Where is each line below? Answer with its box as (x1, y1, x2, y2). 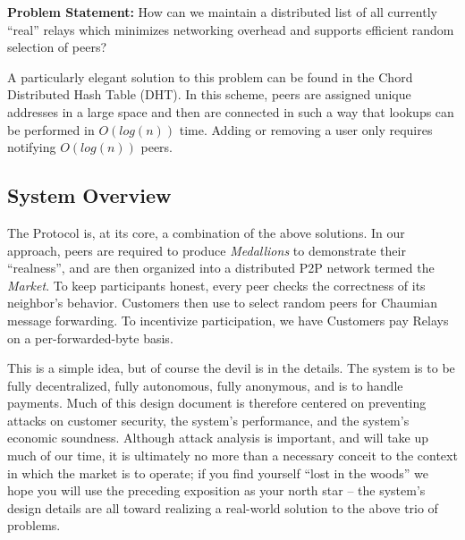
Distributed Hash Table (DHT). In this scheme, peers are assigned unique (7, 85, 411, 104)
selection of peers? (7, 38, 107, 56)
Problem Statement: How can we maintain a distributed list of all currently (7, 3, 437, 21)
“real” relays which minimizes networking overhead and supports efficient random (7, 20, 454, 38)
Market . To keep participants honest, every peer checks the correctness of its (7, 275, 426, 294)
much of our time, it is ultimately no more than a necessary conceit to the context (7, 446, 458, 465)
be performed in (7, 120, 95, 139)
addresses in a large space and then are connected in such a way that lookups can (7, 102, 454, 121)
